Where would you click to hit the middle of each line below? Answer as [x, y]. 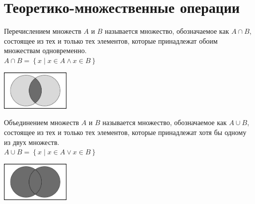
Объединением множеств [42, 122]
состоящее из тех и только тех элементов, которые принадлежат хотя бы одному [125, 132]
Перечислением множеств [43, 31]
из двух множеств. [32, 142]
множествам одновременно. [45, 50]
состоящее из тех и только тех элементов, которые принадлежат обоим [111, 40]
